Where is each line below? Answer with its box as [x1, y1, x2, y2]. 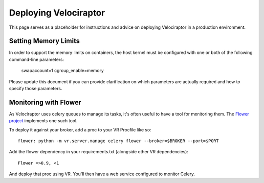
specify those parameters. [9, 86, 62, 91]
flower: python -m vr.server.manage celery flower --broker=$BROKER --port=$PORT [18, 138, 219, 144]
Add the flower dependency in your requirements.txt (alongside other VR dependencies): [9, 149, 188, 155]
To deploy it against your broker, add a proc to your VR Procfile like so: [9, 127, 152, 132]
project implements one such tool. [9, 118, 78, 124]
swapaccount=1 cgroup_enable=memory [21, 68, 104, 73]
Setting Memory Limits [9, 37, 80, 45]
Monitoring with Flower [9, 98, 82, 107]
